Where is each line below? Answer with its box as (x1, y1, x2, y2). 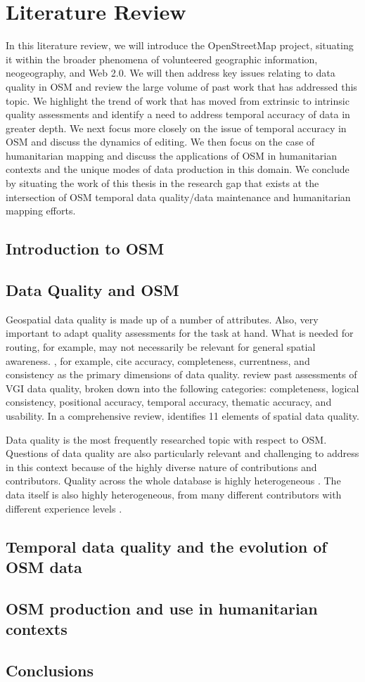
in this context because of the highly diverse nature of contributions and (6, 459, 317, 474)
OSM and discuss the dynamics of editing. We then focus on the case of (6, 134, 315, 149)
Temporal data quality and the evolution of (6, 535, 327, 557)
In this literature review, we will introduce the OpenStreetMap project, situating (6, 38, 354, 53)
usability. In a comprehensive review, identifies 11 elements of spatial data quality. (6, 408, 359, 423)
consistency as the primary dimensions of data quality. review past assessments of (6, 367, 357, 382)
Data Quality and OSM (6, 279, 179, 301)
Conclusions (6, 659, 94, 681)
